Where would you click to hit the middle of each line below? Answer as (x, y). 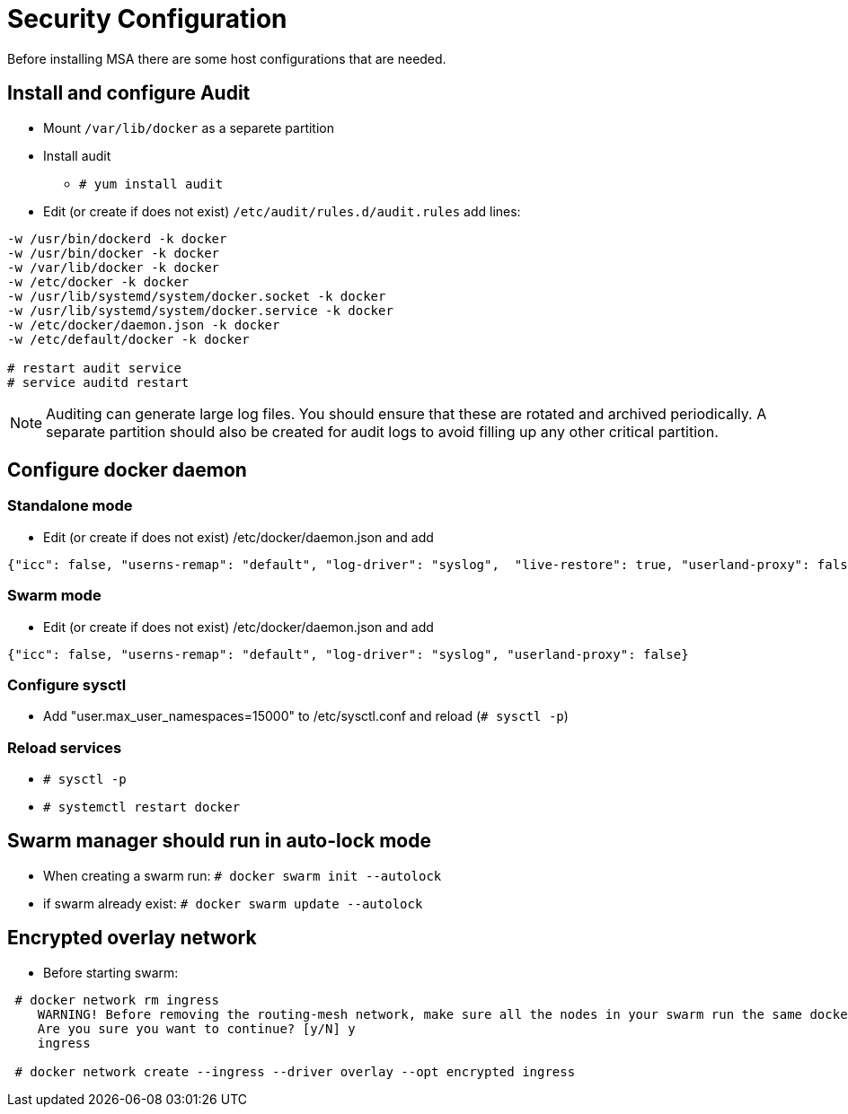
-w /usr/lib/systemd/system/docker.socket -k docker (197, 296)
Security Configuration (147, 19)
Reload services (65, 747)
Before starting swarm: (111, 972)
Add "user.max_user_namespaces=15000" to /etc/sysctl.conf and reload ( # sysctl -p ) (306, 716)
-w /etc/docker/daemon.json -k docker (144, 325)
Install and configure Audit (129, 93)
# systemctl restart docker (142, 807)
